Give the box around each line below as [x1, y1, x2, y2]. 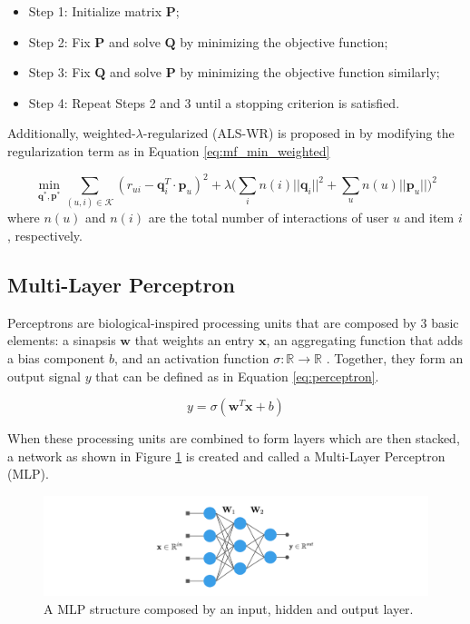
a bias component [7, 348, 105, 367]
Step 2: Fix [28, 32, 91, 51]
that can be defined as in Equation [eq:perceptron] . [95, 366, 379, 385]
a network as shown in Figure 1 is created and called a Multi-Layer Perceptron [7, 446, 446, 465]
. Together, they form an [326, 348, 464, 367]
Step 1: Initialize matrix [28, 2, 162, 20]
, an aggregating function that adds [266, 331, 464, 350]
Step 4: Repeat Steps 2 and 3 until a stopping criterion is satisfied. [28, 93, 400, 112]
